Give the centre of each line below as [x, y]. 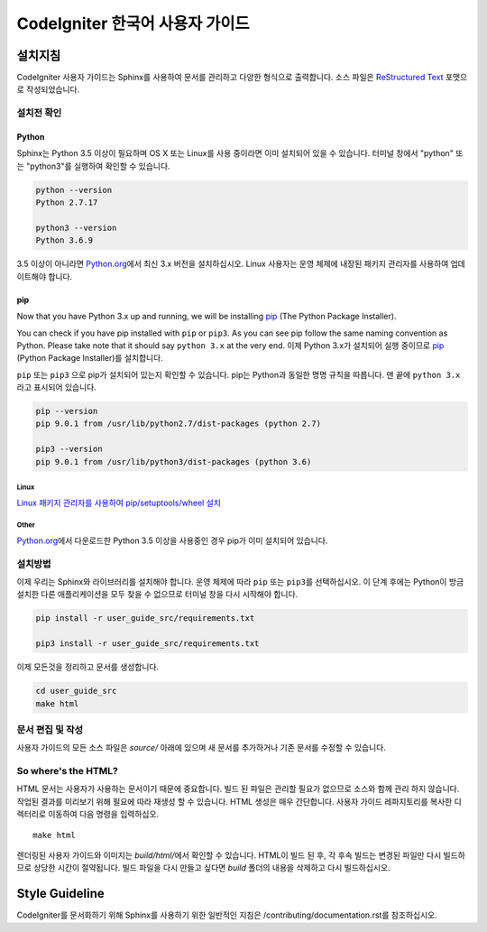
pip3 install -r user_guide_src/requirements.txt [147, 644]
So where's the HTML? [68, 771]
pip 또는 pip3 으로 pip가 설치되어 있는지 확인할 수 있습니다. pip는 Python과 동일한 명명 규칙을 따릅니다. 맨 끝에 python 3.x [239, 374]
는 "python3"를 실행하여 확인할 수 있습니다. [93, 166]
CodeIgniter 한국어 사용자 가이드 [133, 23]
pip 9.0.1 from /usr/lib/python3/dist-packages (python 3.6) [174, 461]
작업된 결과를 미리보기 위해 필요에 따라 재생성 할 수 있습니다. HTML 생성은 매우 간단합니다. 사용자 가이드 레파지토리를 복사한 [234, 801]
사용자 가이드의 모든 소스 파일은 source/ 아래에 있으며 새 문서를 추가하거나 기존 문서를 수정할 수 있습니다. [202, 748]
